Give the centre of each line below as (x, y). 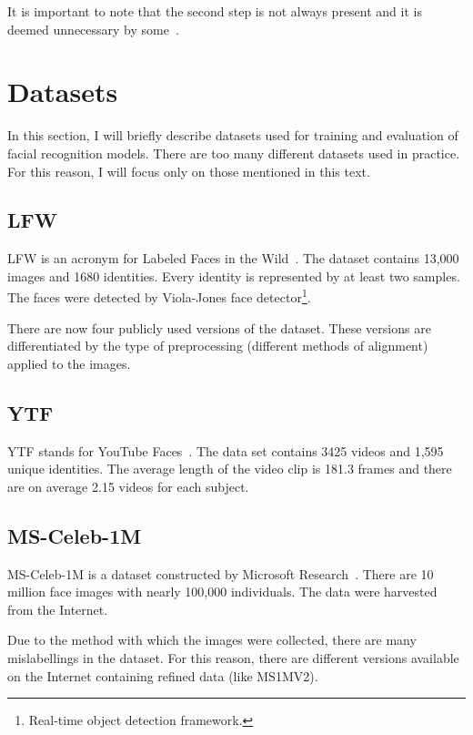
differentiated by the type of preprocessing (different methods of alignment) (218, 346)
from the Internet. (58, 609)
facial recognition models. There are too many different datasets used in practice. (234, 153)
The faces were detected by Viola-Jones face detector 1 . (159, 296)
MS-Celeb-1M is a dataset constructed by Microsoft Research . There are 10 (221, 573)
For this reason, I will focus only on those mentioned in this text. (189, 171)
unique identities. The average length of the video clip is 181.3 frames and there (230, 469)
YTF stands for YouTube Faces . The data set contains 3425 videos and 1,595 (226, 450)
